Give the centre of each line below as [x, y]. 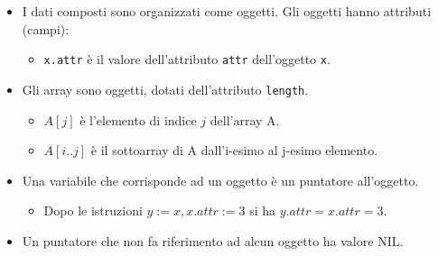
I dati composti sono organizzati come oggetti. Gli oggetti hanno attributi [227, 11]
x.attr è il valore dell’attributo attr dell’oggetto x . [187, 59]
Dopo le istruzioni [93, 210]
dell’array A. [245, 119]
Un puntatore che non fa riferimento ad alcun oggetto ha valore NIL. [213, 240]
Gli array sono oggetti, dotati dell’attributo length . [165, 89]
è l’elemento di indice [138, 119]
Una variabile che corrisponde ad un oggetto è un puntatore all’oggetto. [220, 180]
